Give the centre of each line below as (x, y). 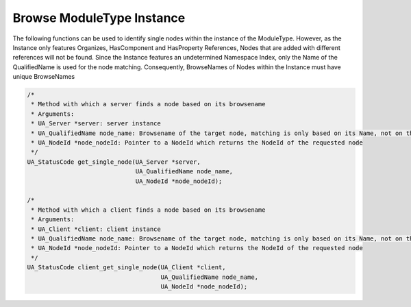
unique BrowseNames (44, 77)
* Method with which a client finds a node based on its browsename (148, 210)
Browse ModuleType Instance (99, 18)
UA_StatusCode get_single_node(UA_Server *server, (114, 162)
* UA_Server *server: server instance (96, 124)
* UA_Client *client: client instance (96, 229)
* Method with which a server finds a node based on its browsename (148, 104)
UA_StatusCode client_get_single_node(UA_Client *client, (126, 268)
